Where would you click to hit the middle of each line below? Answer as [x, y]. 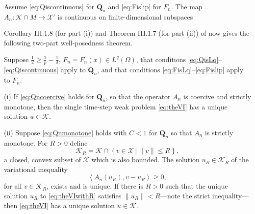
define [79, 142]
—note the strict [185, 195]
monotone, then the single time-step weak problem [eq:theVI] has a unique [116, 106]
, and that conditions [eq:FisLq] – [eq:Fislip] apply [170, 70]
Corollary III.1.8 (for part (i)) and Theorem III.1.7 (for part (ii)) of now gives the [127, 33]
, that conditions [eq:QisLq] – [179, 59]
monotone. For [26, 142]
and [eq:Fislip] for [135, 6]
